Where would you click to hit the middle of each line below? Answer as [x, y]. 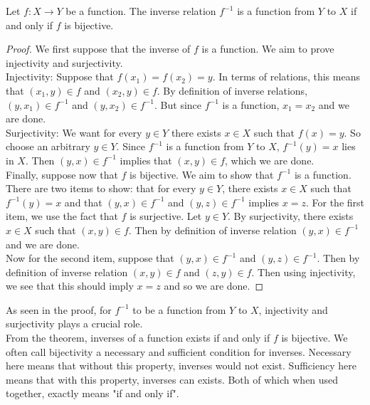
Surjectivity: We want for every [74, 132]
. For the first [335, 202]
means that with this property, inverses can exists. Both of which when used [172, 379]
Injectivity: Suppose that [60, 77]
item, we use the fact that [62, 216]
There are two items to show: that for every [101, 188]
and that [83, 202]
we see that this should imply [70, 286]
